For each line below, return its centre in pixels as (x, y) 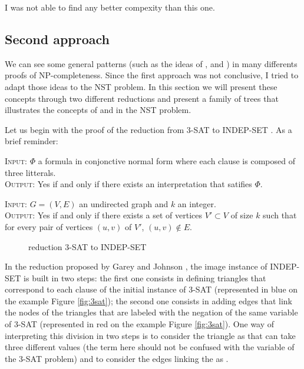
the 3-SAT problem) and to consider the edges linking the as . (117, 358)
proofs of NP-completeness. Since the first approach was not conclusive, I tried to (152, 75)
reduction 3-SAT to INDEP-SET (87, 246)
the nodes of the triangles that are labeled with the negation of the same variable (151, 312)
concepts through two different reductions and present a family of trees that (142, 98)
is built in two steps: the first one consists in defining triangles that (145, 277)
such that (280, 215)
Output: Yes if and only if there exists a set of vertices (103, 215)
